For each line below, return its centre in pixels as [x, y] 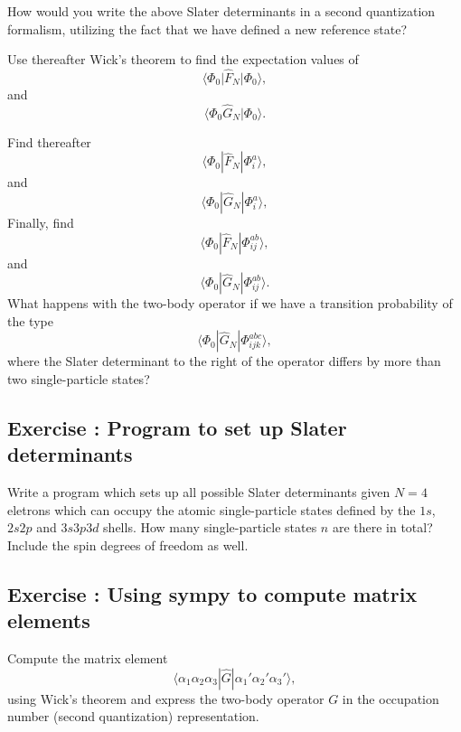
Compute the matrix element [88, 658]
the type [30, 320]
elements [49, 620]
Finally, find [41, 222]
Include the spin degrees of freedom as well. [128, 544]
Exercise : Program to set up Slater [177, 427]
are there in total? [382, 527]
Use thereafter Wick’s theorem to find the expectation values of [183, 59]
